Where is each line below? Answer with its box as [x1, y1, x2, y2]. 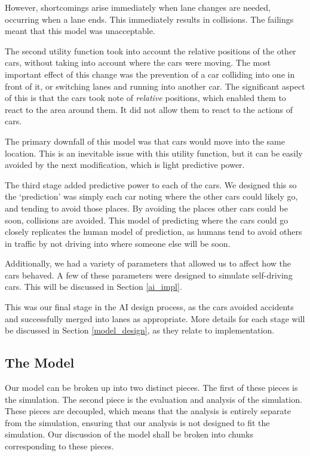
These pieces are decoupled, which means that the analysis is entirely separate [5, 405, 291, 417]
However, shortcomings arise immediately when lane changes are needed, [5, 1, 271, 13]
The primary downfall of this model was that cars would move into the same [5, 134, 285, 147]
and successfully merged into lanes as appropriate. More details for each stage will [5, 312, 305, 325]
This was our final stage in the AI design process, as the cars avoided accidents [5, 301, 294, 313]
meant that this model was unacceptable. [5, 25, 155, 37]
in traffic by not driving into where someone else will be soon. [5, 237, 231, 249]
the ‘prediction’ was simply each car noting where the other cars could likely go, [5, 190, 298, 203]
